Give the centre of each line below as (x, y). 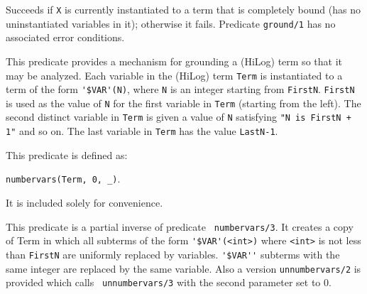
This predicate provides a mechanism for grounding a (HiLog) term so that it (174, 61)
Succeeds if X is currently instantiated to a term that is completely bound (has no (183, 9)
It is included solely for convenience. (84, 203)
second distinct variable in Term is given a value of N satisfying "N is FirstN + (179, 117)
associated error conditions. (65, 37)
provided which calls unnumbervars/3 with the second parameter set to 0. (169, 282)
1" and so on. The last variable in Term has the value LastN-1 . (142, 131)
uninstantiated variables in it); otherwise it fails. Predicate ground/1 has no (171, 23)
